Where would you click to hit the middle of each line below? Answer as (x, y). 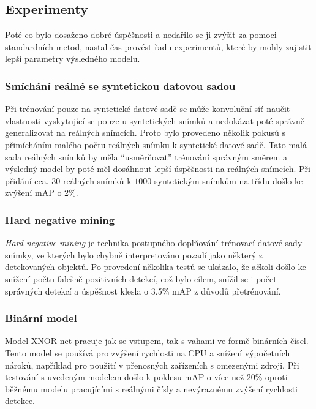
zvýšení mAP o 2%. (42, 193)
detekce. (20, 401)
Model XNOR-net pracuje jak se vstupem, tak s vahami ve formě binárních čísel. (157, 341)
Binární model (41, 318)
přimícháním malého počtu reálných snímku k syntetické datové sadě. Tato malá (156, 144)
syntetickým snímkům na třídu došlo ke (229, 180)
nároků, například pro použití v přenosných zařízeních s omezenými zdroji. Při (152, 365)
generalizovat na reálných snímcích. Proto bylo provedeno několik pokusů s (145, 133)
